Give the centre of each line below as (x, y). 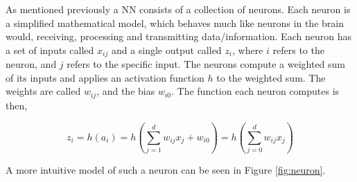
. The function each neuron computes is (255, 91)
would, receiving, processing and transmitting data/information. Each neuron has (178, 36)
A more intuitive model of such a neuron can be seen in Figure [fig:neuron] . (166, 170)
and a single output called (166, 49)
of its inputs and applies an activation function (105, 77)
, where (248, 49)
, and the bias (126, 91)
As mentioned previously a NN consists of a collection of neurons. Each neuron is (178, 9)
